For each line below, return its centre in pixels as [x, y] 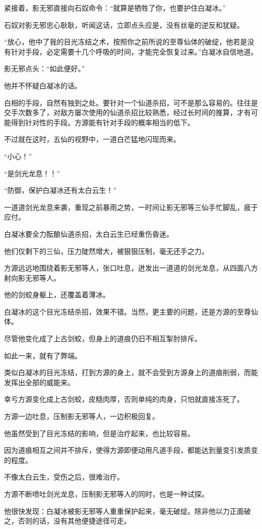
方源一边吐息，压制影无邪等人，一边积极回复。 [82, 416]
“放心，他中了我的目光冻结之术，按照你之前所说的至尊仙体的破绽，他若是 [126, 42]
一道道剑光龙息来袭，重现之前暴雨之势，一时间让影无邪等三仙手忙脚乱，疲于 [131, 207]
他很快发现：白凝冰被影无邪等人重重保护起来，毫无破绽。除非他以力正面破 [127, 511]
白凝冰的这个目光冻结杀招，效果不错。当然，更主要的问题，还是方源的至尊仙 [131, 311]
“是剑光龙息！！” [32, 173]
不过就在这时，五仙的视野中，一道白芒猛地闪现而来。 [92, 139]
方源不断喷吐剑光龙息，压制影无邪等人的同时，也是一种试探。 [106, 494]
